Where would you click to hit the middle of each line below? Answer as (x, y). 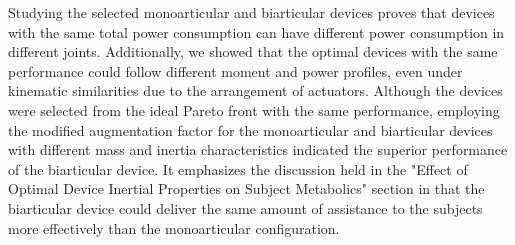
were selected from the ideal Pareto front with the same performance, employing (254, 109)
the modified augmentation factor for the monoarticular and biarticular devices (250, 129)
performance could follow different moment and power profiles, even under (235, 70)
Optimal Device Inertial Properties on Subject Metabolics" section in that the (246, 188)
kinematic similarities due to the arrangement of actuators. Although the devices (255, 90)
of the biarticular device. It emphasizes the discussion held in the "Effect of (238, 168)
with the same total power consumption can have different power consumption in (256, 31)
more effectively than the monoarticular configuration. (174, 227)
